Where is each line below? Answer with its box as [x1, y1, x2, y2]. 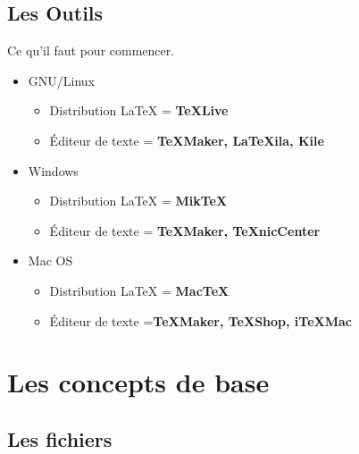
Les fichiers [7, 425, 113, 452]
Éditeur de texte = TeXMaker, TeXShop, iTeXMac [49, 311, 352, 330]
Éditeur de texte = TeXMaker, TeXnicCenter [49, 221, 321, 240]
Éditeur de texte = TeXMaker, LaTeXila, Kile [49, 130, 324, 149]
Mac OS [28, 251, 73, 270]
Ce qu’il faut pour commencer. [7, 41, 175, 60]
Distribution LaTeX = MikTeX [49, 191, 228, 210]
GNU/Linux [28, 71, 95, 89]
